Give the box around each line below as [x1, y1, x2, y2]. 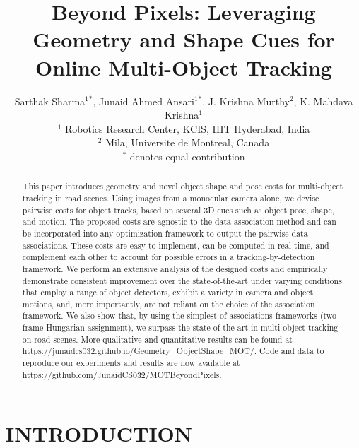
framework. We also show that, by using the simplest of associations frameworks [22, 310, 317, 322]
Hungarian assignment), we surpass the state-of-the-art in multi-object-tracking [46, 322, 339, 334]
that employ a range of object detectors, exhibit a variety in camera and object [22, 286, 314, 298]
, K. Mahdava [293, 93, 353, 108]
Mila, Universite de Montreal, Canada [105, 135, 270, 150]
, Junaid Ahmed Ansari [93, 93, 194, 108]
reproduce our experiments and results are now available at [22, 357, 240, 369]
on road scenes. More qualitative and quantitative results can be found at [22, 333, 293, 345]
